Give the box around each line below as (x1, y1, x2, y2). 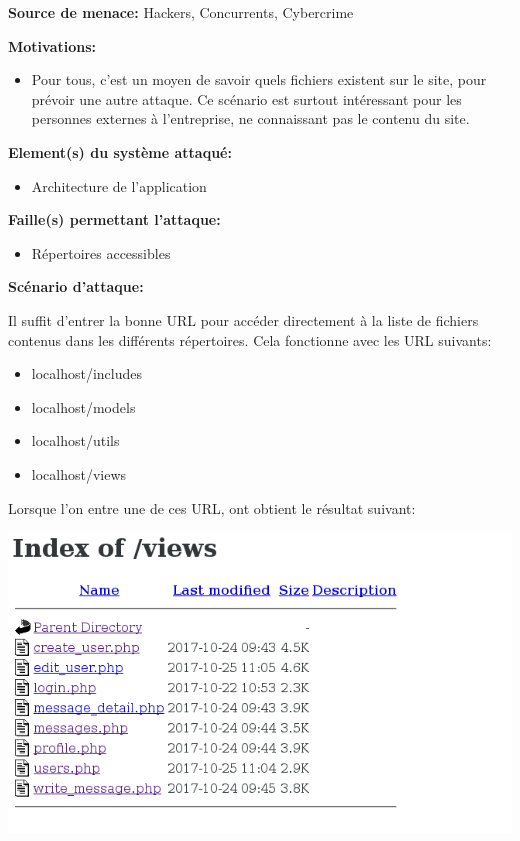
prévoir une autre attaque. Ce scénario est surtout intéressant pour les (31, 88, 462, 109)
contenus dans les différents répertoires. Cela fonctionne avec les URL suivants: (8, 329, 492, 350)
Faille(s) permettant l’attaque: (8, 209, 221, 230)
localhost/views (31, 463, 127, 484)
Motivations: (8, 35, 97, 56)
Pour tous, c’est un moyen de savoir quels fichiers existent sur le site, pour (31, 69, 487, 90)
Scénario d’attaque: (8, 276, 144, 297)
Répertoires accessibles (31, 242, 171, 263)
